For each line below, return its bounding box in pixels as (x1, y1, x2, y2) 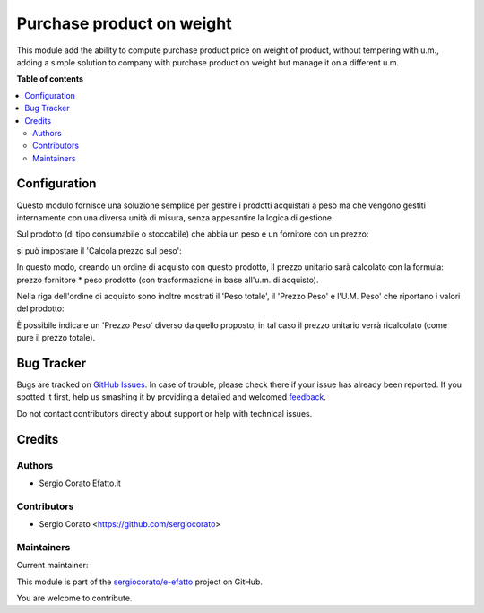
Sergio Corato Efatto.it (39, 478, 121, 488)
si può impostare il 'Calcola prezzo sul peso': (16, 245, 183, 255)
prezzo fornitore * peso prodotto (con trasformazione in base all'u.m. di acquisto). (16, 274, 319, 285)
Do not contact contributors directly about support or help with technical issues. (16, 408, 313, 419)
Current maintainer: (16, 560, 89, 571)
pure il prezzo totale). (16, 332, 96, 343)
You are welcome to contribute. (16, 592, 133, 603)
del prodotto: (16, 303, 65, 314)
